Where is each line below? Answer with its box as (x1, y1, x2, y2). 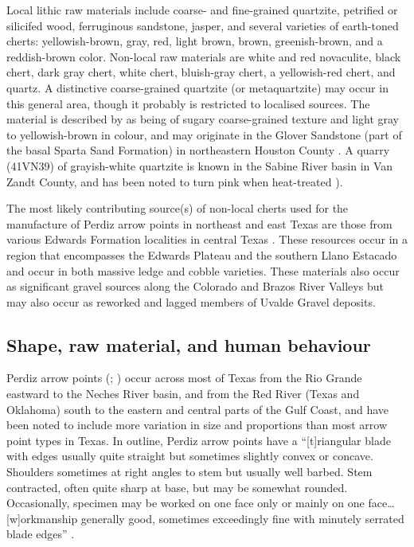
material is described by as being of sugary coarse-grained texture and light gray (6, 111, 400, 127)
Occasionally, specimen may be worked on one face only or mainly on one (6, 494, 365, 511)
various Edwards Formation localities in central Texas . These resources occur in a (6, 231, 408, 248)
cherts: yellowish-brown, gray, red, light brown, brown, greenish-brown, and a (6, 33, 383, 49)
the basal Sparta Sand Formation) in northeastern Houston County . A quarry (6, 142, 390, 158)
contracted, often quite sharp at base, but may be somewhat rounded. (6, 479, 348, 495)
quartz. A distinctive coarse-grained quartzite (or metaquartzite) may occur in (6, 79, 389, 96)
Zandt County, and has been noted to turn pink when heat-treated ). (6, 173, 343, 189)
